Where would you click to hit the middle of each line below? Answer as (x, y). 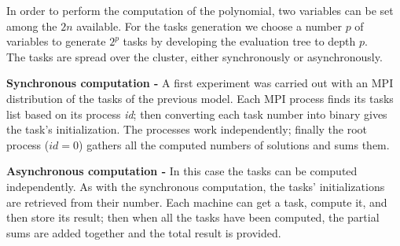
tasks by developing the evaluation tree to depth (239, 41)
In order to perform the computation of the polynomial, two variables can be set (200, 10)
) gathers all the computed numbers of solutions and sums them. (234, 144)
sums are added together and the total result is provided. (144, 232)
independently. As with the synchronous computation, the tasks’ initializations (196, 186)
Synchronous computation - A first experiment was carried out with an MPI (200, 83)
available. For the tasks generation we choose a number (209, 26)
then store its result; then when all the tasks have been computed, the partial (193, 217)
